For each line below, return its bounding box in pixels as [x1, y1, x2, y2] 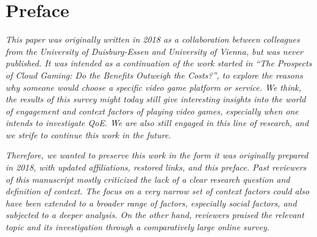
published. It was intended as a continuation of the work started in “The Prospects [5, 57, 312, 69]
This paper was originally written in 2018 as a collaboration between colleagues [5, 33, 300, 46]
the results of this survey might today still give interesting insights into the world [5, 93, 306, 105]
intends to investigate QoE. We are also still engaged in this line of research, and [5, 116, 309, 129]
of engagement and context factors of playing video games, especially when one [5, 104, 299, 117]
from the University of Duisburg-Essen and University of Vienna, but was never [5, 44, 303, 57]
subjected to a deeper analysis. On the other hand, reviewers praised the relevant [5, 208, 304, 221]
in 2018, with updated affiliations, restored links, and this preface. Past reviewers [5, 161, 307, 174]
